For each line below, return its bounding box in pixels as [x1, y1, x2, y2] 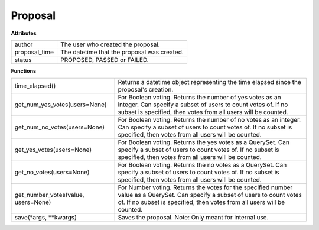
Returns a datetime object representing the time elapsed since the [118, 78, 301, 86]
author [14, 40, 33, 48]
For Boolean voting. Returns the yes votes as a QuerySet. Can [118, 138, 289, 147]
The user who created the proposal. [60, 40, 160, 48]
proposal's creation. [118, 86, 174, 94]
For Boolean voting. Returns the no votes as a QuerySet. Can [118, 161, 287, 169]
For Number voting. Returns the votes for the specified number [118, 183, 293, 192]
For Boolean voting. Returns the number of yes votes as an [118, 93, 281, 102]
